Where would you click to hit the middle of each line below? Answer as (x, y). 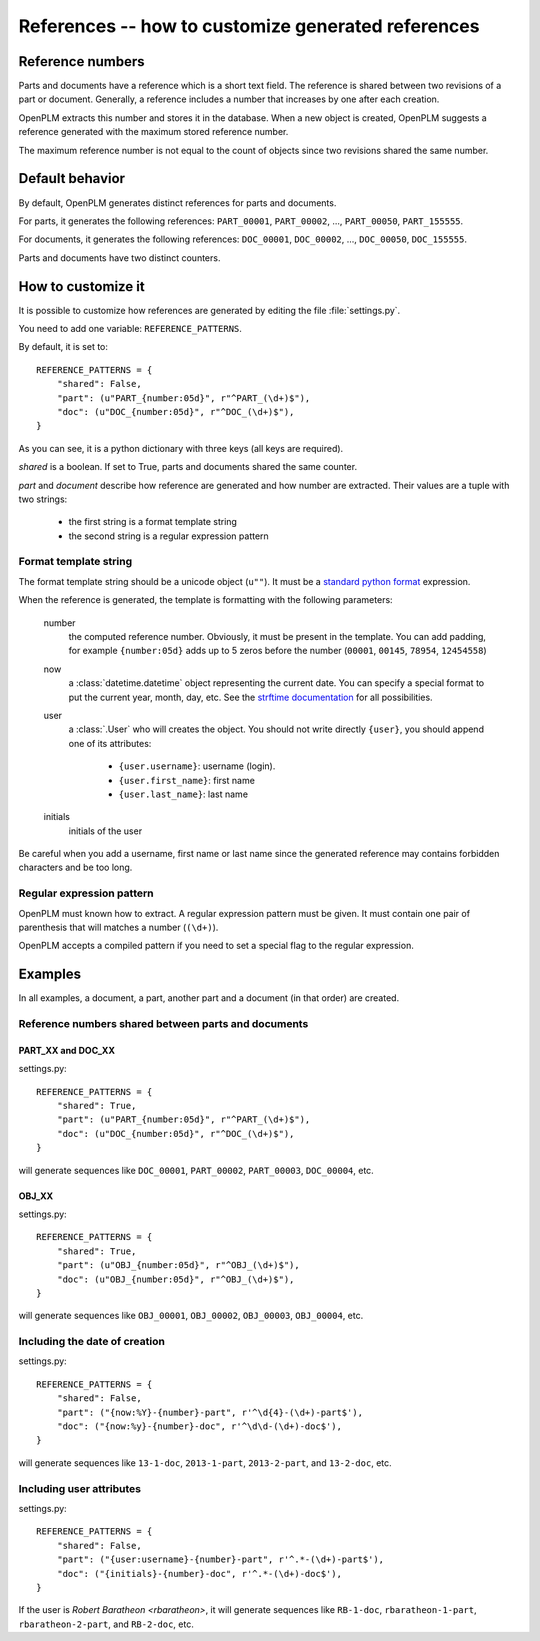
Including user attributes (80, 1488)
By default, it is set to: (63, 347)
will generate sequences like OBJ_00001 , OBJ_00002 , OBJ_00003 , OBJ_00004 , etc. (191, 1316)
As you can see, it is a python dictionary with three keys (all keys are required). (181, 448)
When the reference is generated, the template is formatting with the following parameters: (206, 600)
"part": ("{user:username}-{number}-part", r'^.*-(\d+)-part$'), (220, 1559)
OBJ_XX (36, 1196)
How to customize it (81, 286)
